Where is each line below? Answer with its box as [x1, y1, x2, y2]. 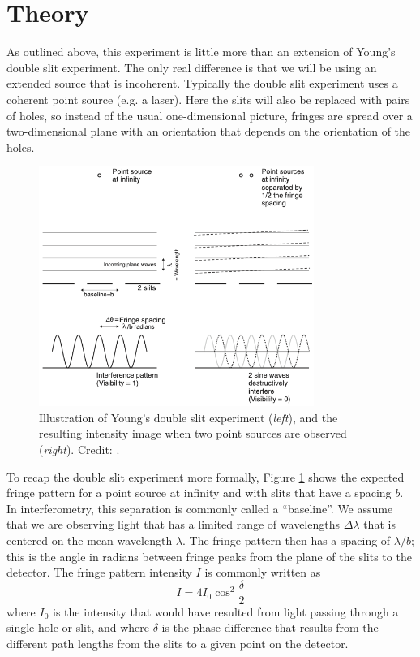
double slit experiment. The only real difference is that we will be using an [6, 58, 377, 76]
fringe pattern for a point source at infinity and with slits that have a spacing [6, 484, 392, 501]
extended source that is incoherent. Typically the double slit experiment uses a [6, 75, 398, 92]
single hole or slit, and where [6, 619, 150, 636]
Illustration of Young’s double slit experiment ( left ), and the [39, 408, 338, 426]
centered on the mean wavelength [6, 532, 173, 549]
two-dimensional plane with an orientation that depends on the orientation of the [6, 123, 411, 140]
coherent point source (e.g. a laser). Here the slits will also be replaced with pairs [6, 90, 410, 107]
